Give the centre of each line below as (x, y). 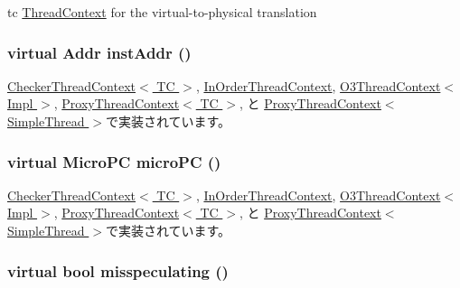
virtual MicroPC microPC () (114, 161)
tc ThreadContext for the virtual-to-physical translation (162, 12)
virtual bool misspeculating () (118, 270)
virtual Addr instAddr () (99, 52)
